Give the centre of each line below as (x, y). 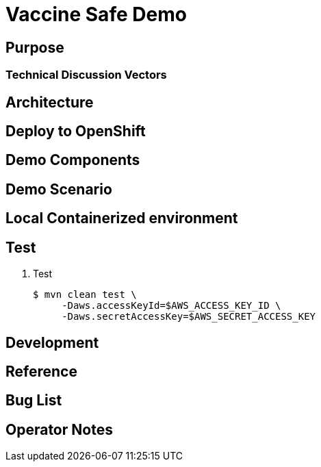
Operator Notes (59, 429)
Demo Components (73, 160)
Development (52, 342)
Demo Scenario (59, 189)
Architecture (50, 102)
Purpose (35, 47)
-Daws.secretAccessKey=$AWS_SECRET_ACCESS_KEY (189, 317)
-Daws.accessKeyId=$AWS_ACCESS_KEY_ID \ (171, 306)
